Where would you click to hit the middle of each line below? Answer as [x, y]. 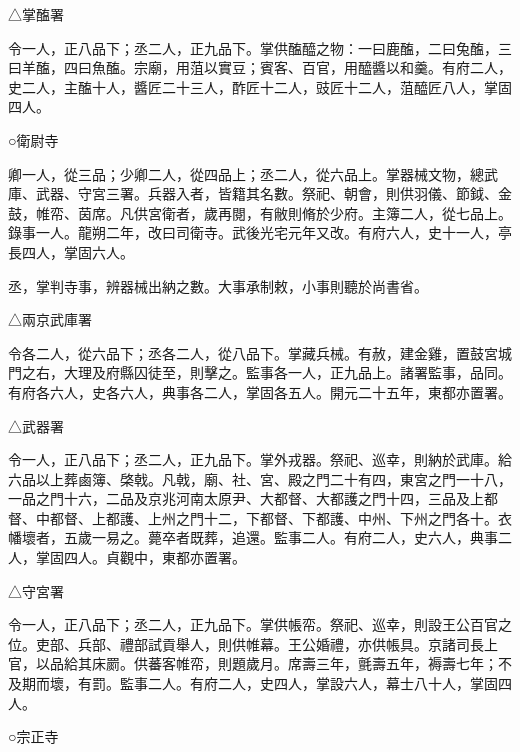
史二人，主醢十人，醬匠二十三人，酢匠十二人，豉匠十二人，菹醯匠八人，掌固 [260, 86]
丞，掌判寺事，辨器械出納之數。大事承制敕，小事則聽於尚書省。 [218, 285]
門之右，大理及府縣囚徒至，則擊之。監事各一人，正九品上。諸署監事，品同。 [260, 372]
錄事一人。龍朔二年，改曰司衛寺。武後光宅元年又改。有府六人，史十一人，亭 [260, 232]
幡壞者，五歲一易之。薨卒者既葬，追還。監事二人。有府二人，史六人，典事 [253, 537]
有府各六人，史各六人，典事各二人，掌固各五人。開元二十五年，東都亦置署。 [260, 391]
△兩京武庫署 [50, 319]
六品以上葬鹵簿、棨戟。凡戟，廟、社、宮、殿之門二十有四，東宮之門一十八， [260, 478]
